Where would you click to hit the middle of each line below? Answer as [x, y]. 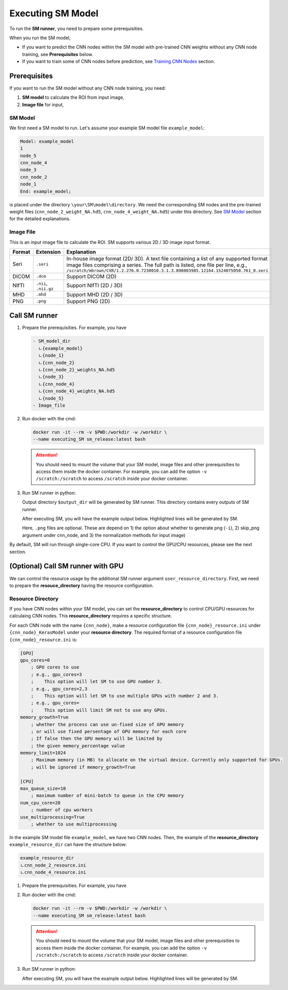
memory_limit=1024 [43, 753]
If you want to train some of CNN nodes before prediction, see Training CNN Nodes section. [119, 62]
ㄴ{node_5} [51, 398]
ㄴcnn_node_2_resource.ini [53, 865]
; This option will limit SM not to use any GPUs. [99, 710]
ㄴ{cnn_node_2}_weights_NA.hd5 [77, 370]
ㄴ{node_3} [51, 377]
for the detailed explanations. [40, 219]
